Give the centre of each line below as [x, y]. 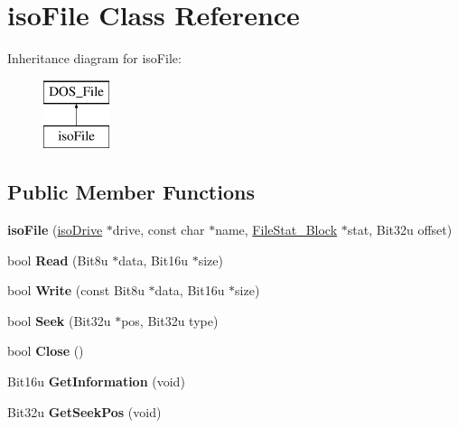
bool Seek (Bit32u [59, 320]
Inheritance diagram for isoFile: [94, 58]
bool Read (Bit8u [58, 260]
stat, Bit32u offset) [400, 230]
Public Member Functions [131, 192]
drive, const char [159, 230]
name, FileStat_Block [276, 230]
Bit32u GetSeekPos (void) [84, 411]
